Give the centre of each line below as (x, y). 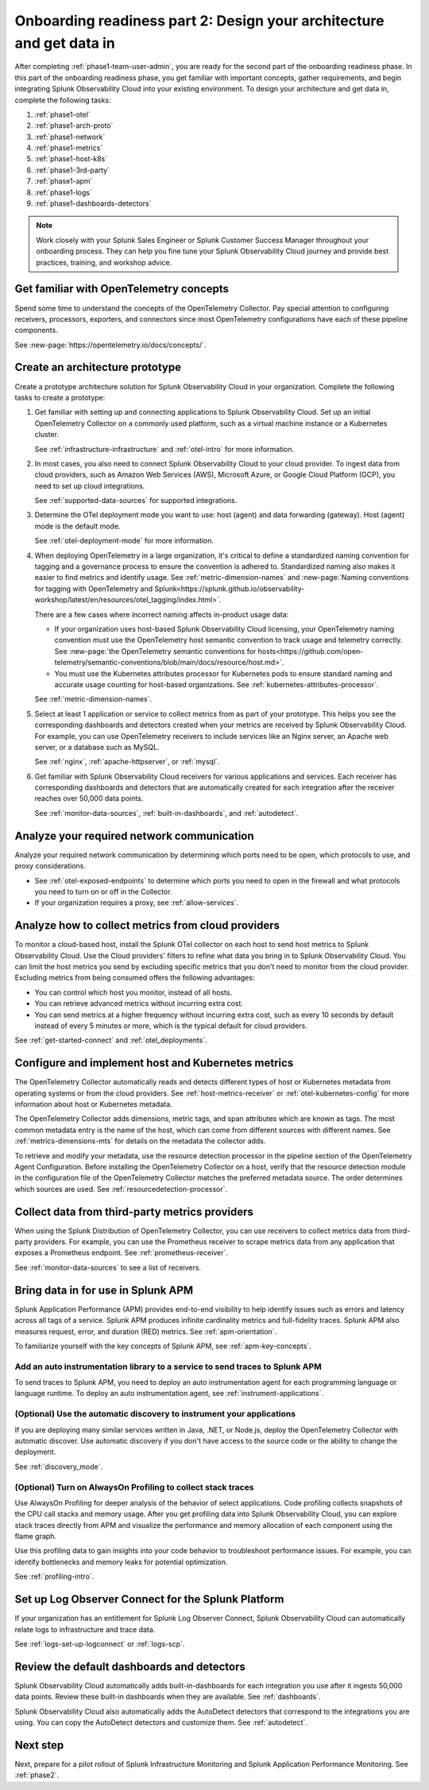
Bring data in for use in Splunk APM (104, 1290)
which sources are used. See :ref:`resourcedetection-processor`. (121, 1189)
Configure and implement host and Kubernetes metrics (154, 1063)
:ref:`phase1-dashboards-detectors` (93, 203)
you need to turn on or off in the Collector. (103, 891)
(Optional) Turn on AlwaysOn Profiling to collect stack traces (134, 1487)
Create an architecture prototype (98, 367)
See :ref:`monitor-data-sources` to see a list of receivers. (108, 1267)
